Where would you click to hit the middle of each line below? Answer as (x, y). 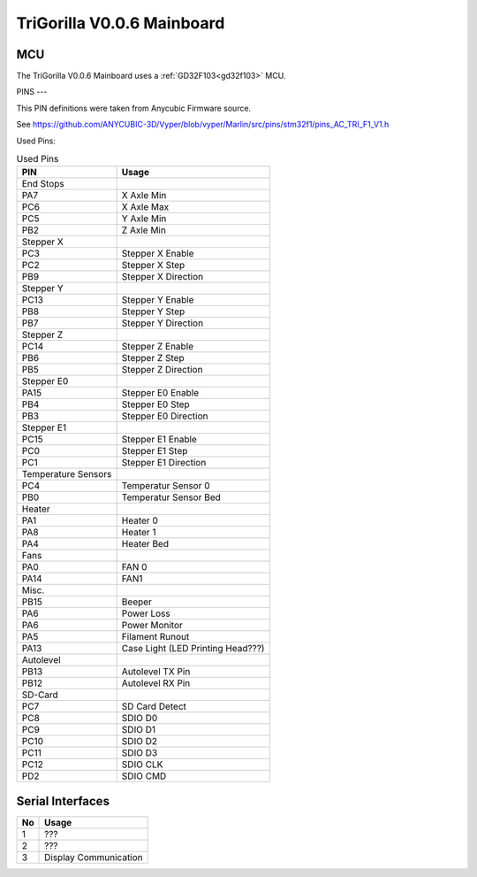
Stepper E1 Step (155, 451)
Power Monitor (152, 626)
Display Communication (94, 857)
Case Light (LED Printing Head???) (193, 649)
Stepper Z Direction (162, 370)
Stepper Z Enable (158, 347)
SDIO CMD (144, 776)
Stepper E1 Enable (159, 440)
